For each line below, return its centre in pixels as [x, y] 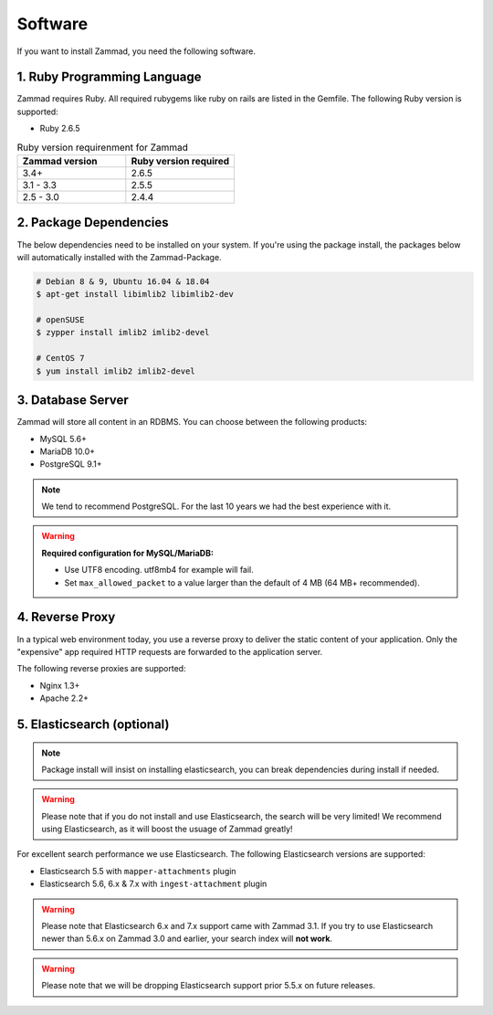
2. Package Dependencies [93, 222]
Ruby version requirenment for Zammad [103, 147]
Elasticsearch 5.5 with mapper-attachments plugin [138, 871]
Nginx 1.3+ [60, 685]
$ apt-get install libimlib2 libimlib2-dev [135, 294]
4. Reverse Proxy [66, 617]
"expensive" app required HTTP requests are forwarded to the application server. [170, 651]
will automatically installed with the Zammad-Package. [120, 257]
